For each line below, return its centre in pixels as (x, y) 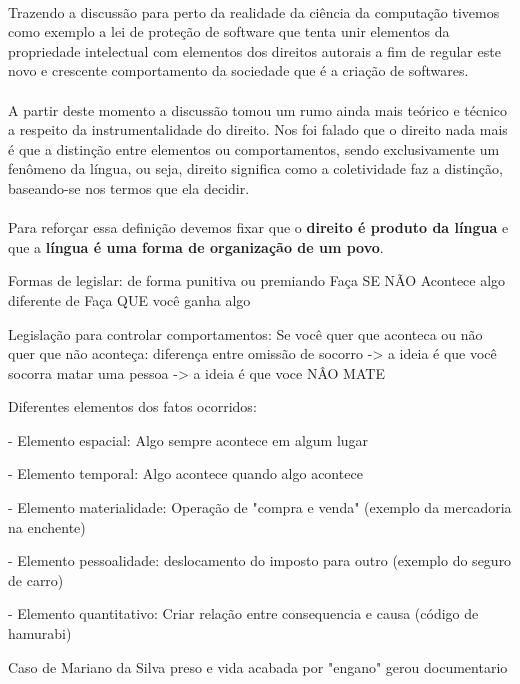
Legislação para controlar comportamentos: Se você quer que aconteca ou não (245, 333)
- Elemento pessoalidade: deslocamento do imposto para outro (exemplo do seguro (260, 560)
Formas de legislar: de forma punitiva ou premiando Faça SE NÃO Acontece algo (257, 280)
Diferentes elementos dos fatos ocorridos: (132, 406)
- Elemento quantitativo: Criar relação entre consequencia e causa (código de (243, 613)
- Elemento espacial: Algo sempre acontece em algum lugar (188, 439)
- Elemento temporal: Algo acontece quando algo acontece (185, 473)
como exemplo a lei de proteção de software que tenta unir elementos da (229, 31)
